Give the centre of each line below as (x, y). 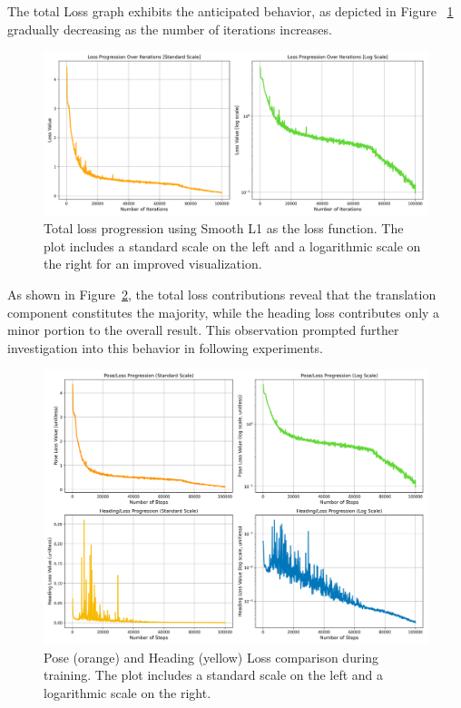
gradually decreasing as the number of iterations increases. (170, 29)
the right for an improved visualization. (153, 264)
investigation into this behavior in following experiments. (166, 347)
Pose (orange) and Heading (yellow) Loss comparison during (211, 657)
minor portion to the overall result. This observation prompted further (203, 330)
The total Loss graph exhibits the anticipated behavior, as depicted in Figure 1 (230, 11)
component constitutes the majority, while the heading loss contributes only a (224, 312)
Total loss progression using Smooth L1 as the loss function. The (224, 228)
